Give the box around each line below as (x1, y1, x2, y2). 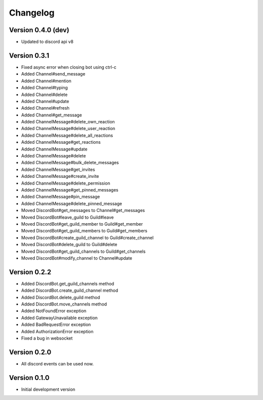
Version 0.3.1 (9, 51, 50, 59)
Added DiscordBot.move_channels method (21, 301, 107, 307)
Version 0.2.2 (9, 268, 51, 276)
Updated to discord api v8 (21, 39, 74, 45)
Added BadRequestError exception (21, 322, 91, 327)
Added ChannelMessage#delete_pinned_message (21, 200, 122, 207)
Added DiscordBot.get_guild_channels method (21, 281, 114, 286)
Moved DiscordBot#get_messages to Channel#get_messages (21, 208, 145, 213)
